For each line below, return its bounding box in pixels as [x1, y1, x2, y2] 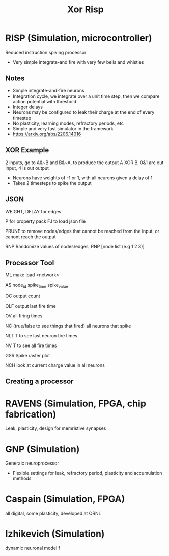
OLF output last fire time [5, 303, 56, 309]
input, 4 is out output [5, 165, 49, 171]
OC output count [5, 293, 41, 299]
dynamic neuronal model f [5, 545, 60, 551]
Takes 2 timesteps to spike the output [12, 180, 92, 186]
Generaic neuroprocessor [5, 460, 60, 466]
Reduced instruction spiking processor [5, 49, 87, 55]
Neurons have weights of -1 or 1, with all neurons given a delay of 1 [12, 175, 153, 181]
